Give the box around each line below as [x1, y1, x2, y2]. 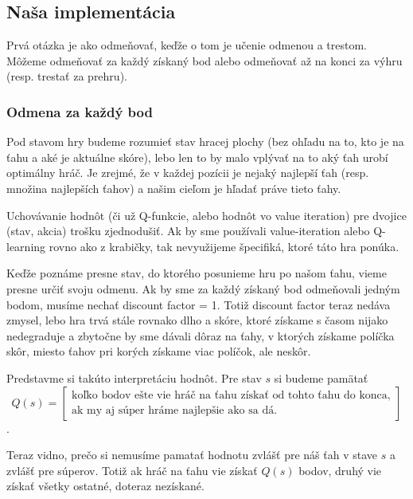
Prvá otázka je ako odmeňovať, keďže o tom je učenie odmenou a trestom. [6, 37, 367, 53]
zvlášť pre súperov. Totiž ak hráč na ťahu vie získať [6, 462, 258, 478]
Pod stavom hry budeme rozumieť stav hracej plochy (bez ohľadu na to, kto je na [6, 133, 404, 150]
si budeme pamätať [274, 369, 368, 386]
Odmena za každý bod [6, 101, 153, 121]
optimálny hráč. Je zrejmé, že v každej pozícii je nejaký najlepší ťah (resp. [6, 164, 369, 181]
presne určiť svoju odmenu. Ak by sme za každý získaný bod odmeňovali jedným [6, 280, 400, 297]
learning [6, 238, 46, 254]
